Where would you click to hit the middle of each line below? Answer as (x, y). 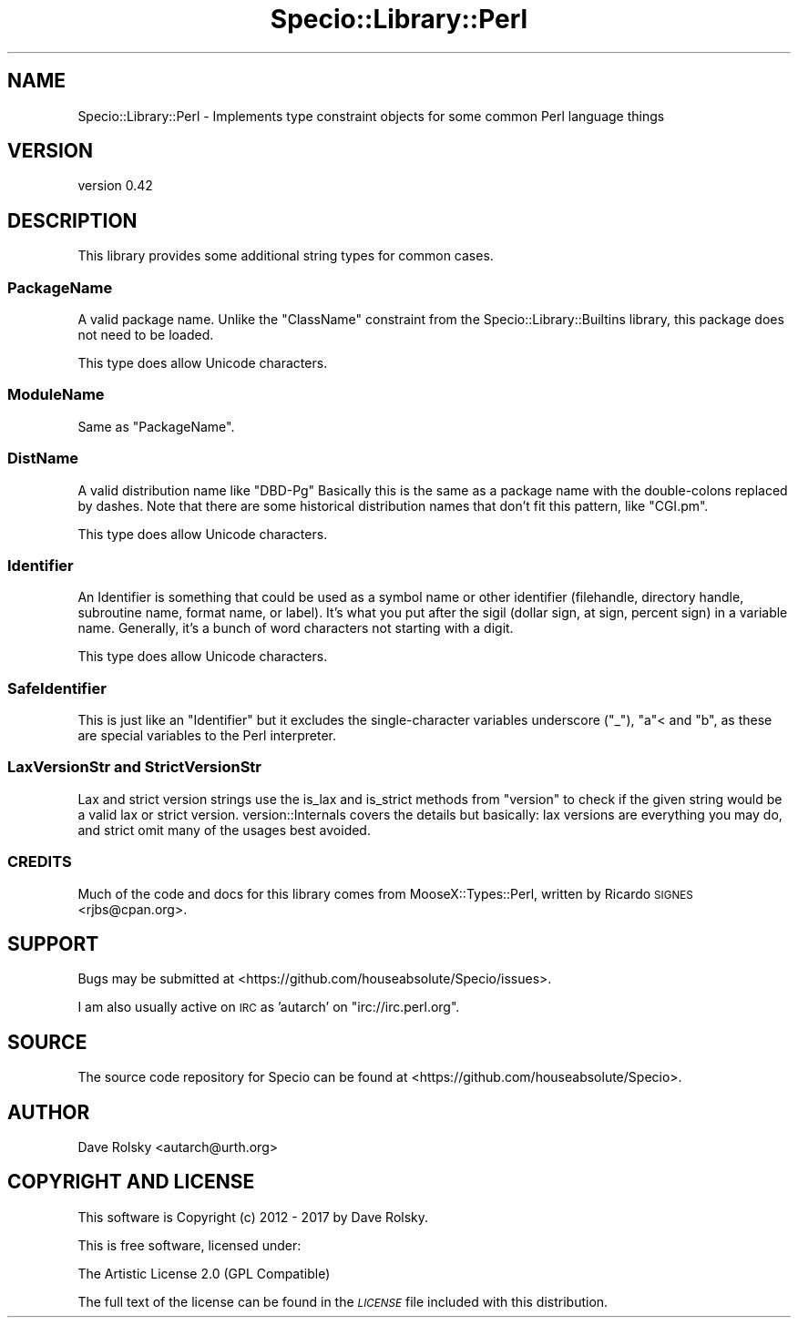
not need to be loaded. (146, 335)
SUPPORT (53, 943)
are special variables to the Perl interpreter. (207, 736)
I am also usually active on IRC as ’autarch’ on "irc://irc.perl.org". (269, 1007)
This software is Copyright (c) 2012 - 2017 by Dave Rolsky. (253, 1217)
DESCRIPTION (72, 220)
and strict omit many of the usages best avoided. (224, 830)
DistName (43, 459)
